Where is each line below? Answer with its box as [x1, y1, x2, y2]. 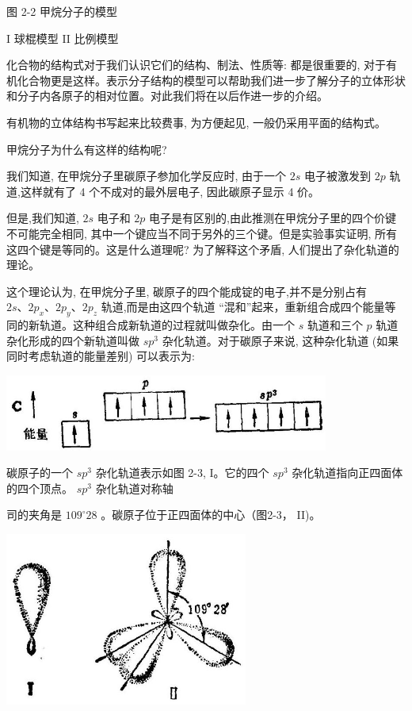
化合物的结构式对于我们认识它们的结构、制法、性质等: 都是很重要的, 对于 [6, 56, 387, 73]
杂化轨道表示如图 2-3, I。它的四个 [95, 464, 269, 481]
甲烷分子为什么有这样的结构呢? [6, 140, 167, 157]
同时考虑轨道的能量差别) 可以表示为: [6, 348, 195, 364]
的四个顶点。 [6, 479, 73, 496]
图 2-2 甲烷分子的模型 [6, 3, 117, 19]
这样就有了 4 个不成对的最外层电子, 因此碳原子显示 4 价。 [20, 183, 320, 199]
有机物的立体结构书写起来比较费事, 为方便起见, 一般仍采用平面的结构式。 [6, 113, 387, 130]
